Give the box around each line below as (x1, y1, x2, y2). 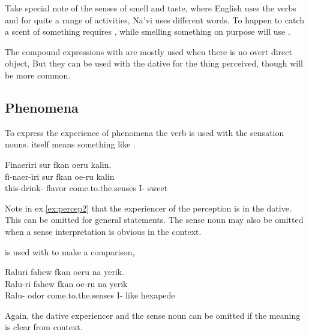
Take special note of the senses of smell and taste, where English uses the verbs (5, 2, 296, 14)
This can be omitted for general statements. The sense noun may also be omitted (5, 213, 304, 226)
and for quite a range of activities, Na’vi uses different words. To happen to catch (5, 13, 305, 26)
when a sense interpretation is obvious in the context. (5, 225, 202, 237)
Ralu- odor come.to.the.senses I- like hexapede (5, 289, 175, 301)
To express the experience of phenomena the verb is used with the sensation (5, 126, 284, 138)
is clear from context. (5, 321, 83, 333)
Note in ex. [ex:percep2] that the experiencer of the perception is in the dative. (5, 201, 292, 214)
